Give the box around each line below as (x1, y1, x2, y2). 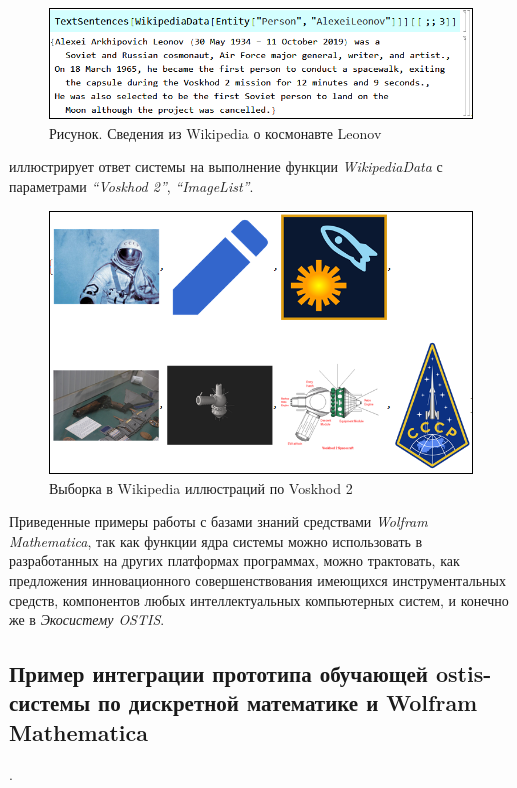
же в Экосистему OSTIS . (9, 609, 165, 630)
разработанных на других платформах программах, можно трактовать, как (9, 550, 460, 571)
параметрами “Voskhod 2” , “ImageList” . (9, 176, 254, 197)
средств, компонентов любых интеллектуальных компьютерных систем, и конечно (9, 589, 509, 610)
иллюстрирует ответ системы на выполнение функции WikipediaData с (9, 156, 443, 177)
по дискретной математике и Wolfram (98, 687, 478, 718)
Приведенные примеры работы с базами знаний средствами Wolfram (9, 511, 428, 532)
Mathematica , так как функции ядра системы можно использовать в (9, 530, 423, 551)
